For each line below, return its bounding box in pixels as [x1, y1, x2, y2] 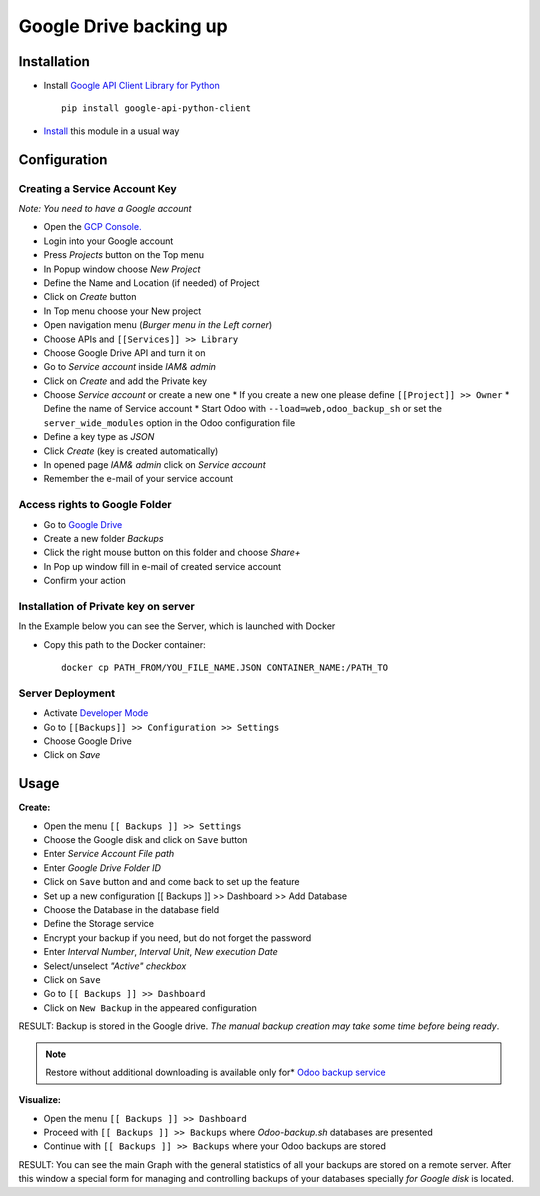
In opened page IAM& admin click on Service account [43, 459, 266, 471]
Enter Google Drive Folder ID [43, 861, 162, 874]
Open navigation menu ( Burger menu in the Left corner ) [43, 319, 273, 331]
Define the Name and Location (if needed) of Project [43, 276, 260, 289]
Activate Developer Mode [43, 707, 149, 719]
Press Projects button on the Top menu [43, 249, 205, 261]
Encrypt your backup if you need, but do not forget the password [43, 931, 312, 944]
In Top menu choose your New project [43, 305, 202, 317]
